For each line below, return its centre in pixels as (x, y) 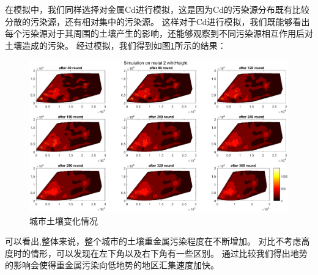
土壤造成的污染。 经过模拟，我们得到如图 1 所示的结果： (116, 45)
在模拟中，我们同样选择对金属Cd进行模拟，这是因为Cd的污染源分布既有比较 (157, 9)
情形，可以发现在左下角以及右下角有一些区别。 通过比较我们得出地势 (169, 253)
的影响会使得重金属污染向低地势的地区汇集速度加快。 (112, 265)
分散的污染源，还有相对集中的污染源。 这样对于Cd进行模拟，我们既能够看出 (157, 21)
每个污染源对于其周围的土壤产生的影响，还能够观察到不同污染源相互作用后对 (159, 33)
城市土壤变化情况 (64, 220)
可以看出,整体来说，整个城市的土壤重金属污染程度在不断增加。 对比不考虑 (153, 241)
